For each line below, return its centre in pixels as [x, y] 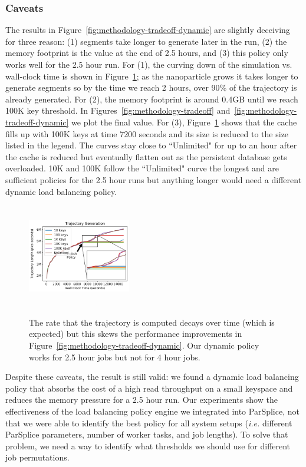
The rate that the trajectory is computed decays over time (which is [152, 322]
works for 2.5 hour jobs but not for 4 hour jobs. [115, 357]
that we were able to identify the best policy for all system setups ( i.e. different [149, 423]
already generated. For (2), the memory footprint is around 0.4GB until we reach [152, 99]
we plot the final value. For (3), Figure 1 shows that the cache [184, 122]
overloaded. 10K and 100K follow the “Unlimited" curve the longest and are [142, 168]
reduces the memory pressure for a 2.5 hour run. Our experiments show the [142, 400]
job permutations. [37, 457]
